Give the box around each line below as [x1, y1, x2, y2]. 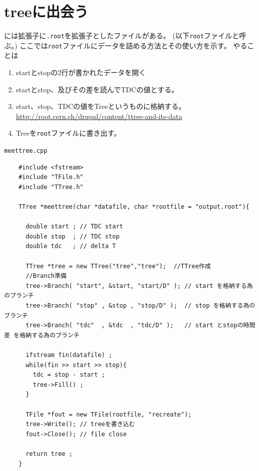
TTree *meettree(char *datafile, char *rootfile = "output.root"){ [18, 203, 249, 211]
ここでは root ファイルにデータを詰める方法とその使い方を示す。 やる [20, 40, 247, 50]
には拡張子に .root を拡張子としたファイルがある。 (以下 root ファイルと [4, 30, 239, 41]
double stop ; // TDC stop [25, 232, 120, 240]
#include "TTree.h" [18, 183, 84, 191]
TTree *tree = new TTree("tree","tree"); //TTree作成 [25, 262, 211, 270]
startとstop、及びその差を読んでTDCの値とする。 [16, 84, 179, 94]
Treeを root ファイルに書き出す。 [16, 128, 121, 138]
